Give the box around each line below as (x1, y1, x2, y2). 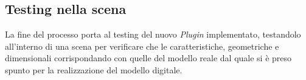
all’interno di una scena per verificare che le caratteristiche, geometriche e (5, 39, 279, 52)
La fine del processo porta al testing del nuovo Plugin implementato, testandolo (5, 28, 301, 41)
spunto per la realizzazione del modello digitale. (5, 63, 183, 76)
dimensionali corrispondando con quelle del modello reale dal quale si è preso (5, 52, 292, 64)
